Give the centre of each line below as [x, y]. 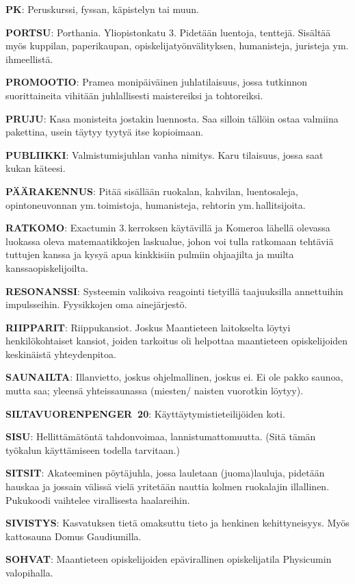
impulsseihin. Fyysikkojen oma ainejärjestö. [96, 304]
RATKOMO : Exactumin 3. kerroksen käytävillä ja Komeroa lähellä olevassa [168, 228]
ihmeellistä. [29, 59]
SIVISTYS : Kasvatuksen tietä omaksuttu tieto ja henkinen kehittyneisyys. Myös [177, 523]
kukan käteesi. [36, 168]
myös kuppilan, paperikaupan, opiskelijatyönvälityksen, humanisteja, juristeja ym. [177, 46]
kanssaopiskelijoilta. [47, 267]
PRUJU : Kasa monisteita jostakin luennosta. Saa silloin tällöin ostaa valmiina [172, 118]
